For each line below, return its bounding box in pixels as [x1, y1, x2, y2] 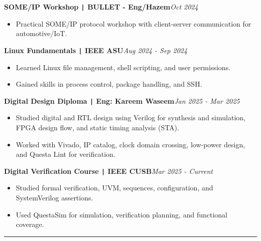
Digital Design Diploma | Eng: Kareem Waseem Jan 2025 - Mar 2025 [4, 95, 240, 106]
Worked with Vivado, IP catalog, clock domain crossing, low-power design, [16, 139, 245, 149]
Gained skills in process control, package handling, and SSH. [16, 79, 202, 89]
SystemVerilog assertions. [16, 192, 93, 202]
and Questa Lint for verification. [16, 149, 115, 159]
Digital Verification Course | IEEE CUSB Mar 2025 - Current [4, 165, 213, 176]
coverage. [16, 219, 44, 229]
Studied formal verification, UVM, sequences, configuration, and [16, 182, 213, 193]
